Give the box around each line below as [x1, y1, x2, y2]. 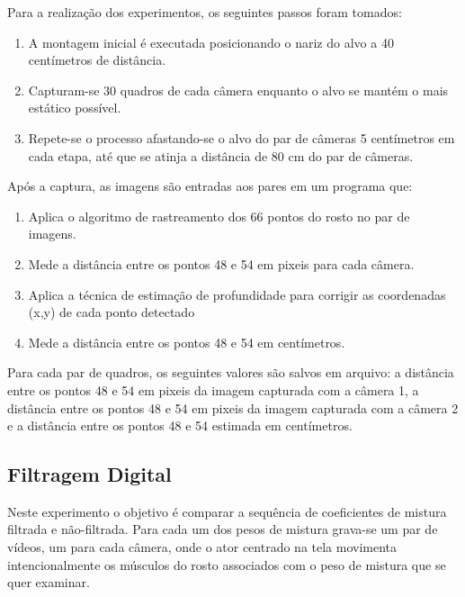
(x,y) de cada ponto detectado [28, 303, 195, 321]
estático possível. [28, 98, 121, 117]
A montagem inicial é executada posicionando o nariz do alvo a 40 [28, 32, 394, 51]
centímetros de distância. [28, 50, 166, 69]
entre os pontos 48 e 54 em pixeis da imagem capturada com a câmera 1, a [7, 380, 419, 399]
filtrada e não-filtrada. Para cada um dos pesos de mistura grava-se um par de [7, 520, 438, 538]
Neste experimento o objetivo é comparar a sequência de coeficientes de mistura [7, 502, 447, 520]
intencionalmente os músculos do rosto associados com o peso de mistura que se [7, 555, 446, 574]
